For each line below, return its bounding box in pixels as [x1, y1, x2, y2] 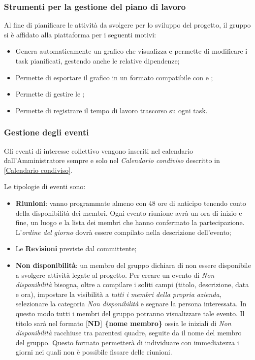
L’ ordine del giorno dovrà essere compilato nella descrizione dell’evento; [15, 227, 231, 237]
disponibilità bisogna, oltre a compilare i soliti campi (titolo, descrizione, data [15, 279, 249, 290]
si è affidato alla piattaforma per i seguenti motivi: [4, 29, 157, 39]
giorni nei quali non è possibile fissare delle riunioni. [15, 347, 172, 357]
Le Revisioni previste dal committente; [15, 243, 137, 254]
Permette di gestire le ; [15, 89, 85, 99]
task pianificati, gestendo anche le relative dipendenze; [15, 56, 180, 65]
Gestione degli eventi [4, 126, 89, 138]
